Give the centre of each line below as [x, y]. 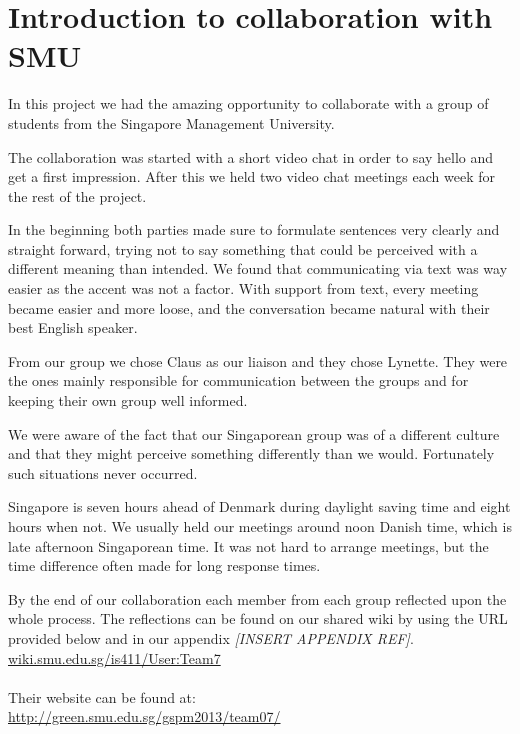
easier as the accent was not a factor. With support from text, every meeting [243, 288]
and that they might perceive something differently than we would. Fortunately [251, 453]
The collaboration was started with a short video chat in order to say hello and [251, 156]
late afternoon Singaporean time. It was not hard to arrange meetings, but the [248, 545]
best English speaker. [73, 327]
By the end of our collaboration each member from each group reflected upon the [257, 598]
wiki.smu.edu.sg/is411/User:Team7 [114, 657]
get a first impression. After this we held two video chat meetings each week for [251, 176]
